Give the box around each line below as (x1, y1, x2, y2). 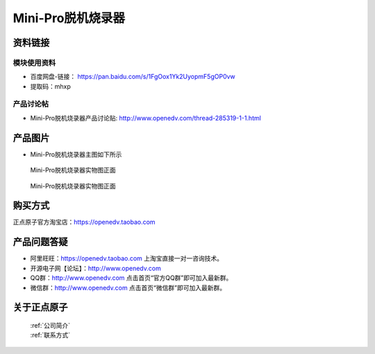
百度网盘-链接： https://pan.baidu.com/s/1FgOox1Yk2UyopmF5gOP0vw (30, 73, 235, 81)
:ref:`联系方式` (30, 331, 71, 339)
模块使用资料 (12, 57, 56, 67)
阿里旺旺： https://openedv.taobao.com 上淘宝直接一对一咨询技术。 (30, 254, 224, 263)
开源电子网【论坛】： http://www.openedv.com (30, 264, 161, 272)
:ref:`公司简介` (30, 321, 71, 329)
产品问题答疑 (12, 236, 68, 248)
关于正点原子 (12, 301, 68, 313)
